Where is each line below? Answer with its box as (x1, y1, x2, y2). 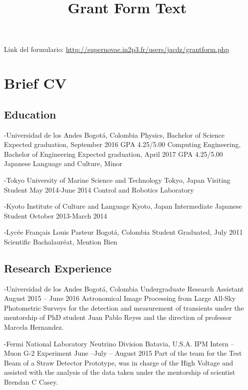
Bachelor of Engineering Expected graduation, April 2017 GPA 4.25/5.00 (4, 148, 223, 159)
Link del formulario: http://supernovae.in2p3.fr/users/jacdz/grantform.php (4, 44, 229, 54)
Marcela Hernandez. (4, 322, 64, 332)
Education (4, 106, 56, 122)
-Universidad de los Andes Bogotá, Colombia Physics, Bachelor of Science (4, 129, 225, 140)
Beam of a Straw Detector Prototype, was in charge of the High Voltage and (4, 357, 233, 367)
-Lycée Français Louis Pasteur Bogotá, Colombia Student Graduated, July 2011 (4, 227, 243, 237)
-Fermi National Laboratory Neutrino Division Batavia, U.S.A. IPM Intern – (4, 338, 234, 348)
